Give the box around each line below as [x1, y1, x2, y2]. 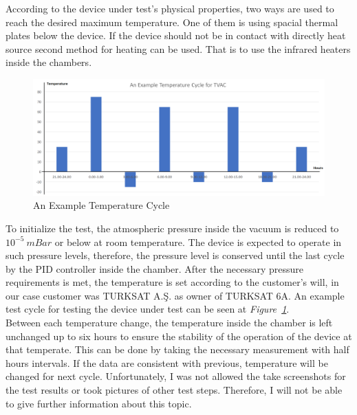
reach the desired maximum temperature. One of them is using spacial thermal [6, 14, 338, 29]
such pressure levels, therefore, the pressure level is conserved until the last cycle [6, 248, 345, 262]
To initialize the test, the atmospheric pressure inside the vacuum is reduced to [6, 221, 339, 235]
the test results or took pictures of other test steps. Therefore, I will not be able [6, 383, 343, 397]
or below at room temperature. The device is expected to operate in [54, 234, 342, 249]
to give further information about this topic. [6, 396, 192, 410]
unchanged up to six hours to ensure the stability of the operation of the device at [6, 328, 352, 343]
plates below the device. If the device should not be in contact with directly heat [6, 28, 346, 43]
